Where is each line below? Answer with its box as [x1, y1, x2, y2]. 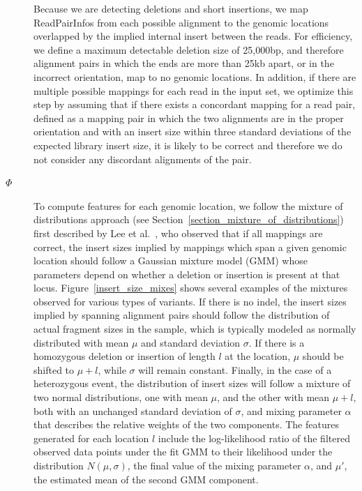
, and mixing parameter [241, 403, 342, 418]
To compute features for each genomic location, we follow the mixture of [33, 198, 343, 213]
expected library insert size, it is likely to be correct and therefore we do [33, 137, 342, 152]
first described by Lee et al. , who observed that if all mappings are [33, 225, 323, 240]
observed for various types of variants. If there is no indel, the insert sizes [33, 294, 347, 308]
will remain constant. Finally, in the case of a [138, 362, 332, 377]
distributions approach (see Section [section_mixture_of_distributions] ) [33, 212, 344, 227]
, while [98, 362, 126, 377]
